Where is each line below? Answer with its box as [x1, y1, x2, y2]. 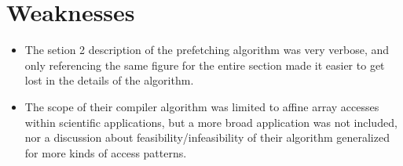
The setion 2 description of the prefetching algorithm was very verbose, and [24, 41, 390, 58]
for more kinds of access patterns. [24, 144, 187, 161]
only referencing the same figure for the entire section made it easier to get [24, 56, 385, 73]
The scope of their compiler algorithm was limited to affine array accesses [24, 98, 379, 114]
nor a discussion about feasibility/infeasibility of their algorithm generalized [24, 129, 390, 146]
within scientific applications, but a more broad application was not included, [24, 114, 398, 130]
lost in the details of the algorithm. [24, 72, 194, 88]
